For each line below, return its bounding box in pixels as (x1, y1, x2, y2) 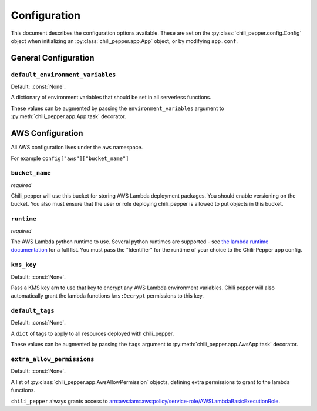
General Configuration (11, 53, 95, 63)
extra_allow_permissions (11, 356, 95, 363)
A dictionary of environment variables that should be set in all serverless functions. (11, 94, 211, 101)
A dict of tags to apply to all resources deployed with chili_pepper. (11, 330, 174, 337)
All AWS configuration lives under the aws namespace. (11, 144, 143, 151)
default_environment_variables (11, 71, 116, 79)
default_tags (11, 307, 55, 315)
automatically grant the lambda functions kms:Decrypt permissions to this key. (11, 292, 204, 299)
